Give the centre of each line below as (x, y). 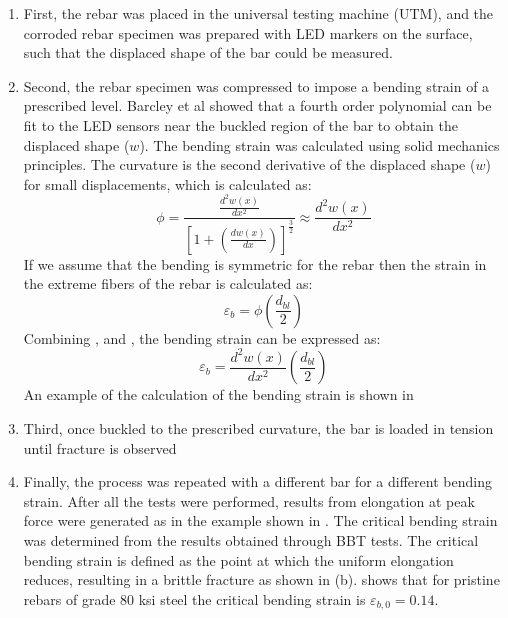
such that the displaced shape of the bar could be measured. (208, 52)
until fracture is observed (100, 447)
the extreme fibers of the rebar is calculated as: (168, 283)
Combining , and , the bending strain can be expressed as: (202, 337)
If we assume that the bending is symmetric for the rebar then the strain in (255, 263)
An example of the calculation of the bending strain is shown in (218, 394)
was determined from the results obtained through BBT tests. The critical (251, 539)
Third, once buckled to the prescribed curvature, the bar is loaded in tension (258, 428)
